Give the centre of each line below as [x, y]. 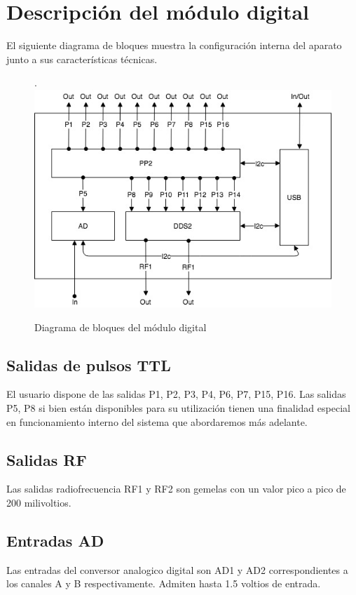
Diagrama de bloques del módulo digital [121, 327]
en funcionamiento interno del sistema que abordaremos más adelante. [157, 421]
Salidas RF [47, 459]
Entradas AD [55, 540]
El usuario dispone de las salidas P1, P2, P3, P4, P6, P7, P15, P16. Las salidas [176, 394]
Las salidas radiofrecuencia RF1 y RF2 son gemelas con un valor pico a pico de [176, 489]
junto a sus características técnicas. [82, 59]
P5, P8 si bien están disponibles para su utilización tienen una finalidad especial [178, 407]
